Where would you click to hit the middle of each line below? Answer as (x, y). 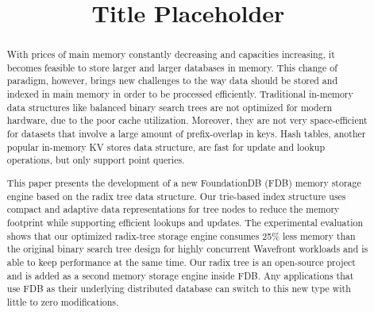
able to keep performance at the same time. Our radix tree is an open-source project (181, 262)
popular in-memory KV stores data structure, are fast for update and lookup (166, 146)
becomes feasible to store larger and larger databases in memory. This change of (172, 67)
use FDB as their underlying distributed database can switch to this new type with (179, 289)
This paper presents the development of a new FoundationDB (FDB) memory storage (184, 182)
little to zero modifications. (63, 301)
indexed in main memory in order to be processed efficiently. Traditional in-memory (180, 94)
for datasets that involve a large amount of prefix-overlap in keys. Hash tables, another (186, 134)
